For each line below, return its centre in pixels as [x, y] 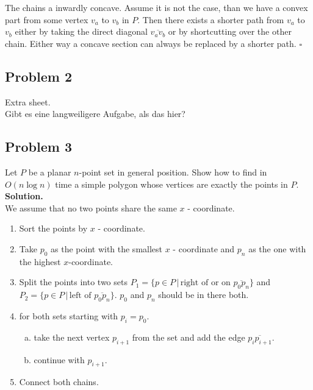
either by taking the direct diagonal [81, 31]
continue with [59, 359]
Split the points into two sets [73, 282]
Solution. [24, 196]
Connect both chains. [59, 382]
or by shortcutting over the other [230, 31]
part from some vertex [47, 19]
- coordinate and [204, 248]
